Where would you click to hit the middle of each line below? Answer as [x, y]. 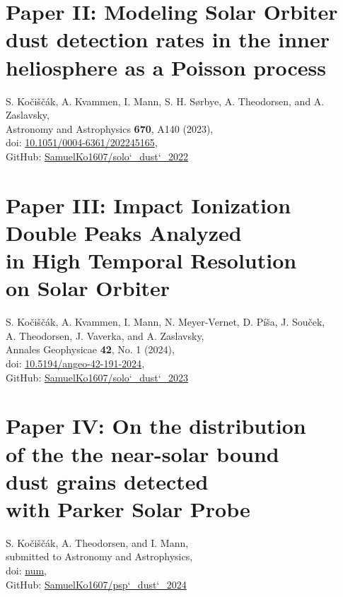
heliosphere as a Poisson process [166, 67]
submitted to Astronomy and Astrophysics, [99, 556]
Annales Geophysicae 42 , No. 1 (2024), [90, 349]
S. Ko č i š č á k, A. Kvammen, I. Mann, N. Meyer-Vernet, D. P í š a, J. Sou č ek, [165, 322]
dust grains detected [107, 481]
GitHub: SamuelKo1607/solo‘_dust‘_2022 [97, 156]
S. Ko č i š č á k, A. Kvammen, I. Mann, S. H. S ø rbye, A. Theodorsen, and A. [165, 101]
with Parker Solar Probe [128, 508]
